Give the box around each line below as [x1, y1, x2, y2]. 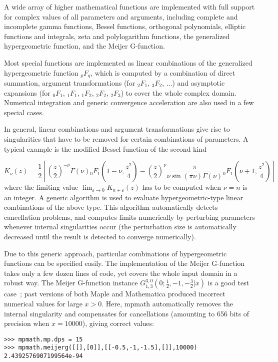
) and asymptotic [172, 78, 225, 88]
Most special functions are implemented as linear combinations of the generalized [4, 57, 252, 68]
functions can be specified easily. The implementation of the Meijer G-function [4, 258, 245, 268]
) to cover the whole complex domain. [120, 87, 236, 98]
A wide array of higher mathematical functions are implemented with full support [4, 2, 255, 12]
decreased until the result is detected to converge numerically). [4, 231, 196, 241]
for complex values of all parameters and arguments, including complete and [4, 11, 238, 22]
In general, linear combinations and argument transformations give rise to [4, 124, 230, 134]
